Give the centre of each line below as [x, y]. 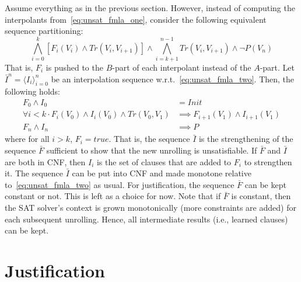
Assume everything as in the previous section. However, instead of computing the [150, 8]
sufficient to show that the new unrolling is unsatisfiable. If [152, 150]
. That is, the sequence [149, 139]
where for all [27, 139]
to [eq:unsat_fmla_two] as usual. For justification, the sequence [120, 184]
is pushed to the [74, 67]
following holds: [32, 91]
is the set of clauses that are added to [164, 161]
